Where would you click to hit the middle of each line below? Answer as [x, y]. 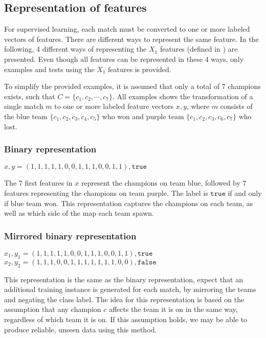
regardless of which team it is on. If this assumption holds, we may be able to [126, 319]
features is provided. [140, 69]
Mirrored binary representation [70, 235]
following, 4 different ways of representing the [75, 49]
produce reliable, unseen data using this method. [81, 329]
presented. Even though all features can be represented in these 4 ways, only [124, 59]
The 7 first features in [38, 183]
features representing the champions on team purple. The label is [106, 193]
